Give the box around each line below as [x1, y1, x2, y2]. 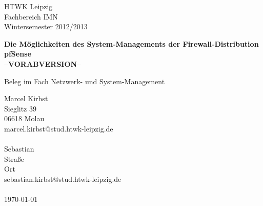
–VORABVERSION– [4, 58, 82, 69]
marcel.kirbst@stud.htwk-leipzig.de [4, 123, 113, 134]
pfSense [4, 48, 31, 59]
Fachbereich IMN [4, 11, 58, 22]
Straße [4, 153, 24, 164]
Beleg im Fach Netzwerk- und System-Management [4, 76, 165, 86]
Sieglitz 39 [4, 103, 36, 114]
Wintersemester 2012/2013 [4, 21, 88, 32]
